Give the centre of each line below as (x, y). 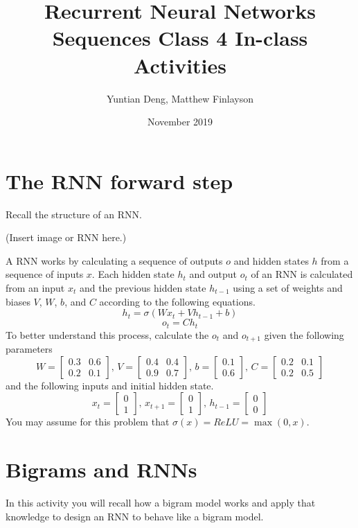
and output (213, 274)
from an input (35, 288)
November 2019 (180, 122)
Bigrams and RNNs (101, 469)
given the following (304, 334)
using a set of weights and (288, 288)
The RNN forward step (119, 181)
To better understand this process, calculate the (107, 334)
